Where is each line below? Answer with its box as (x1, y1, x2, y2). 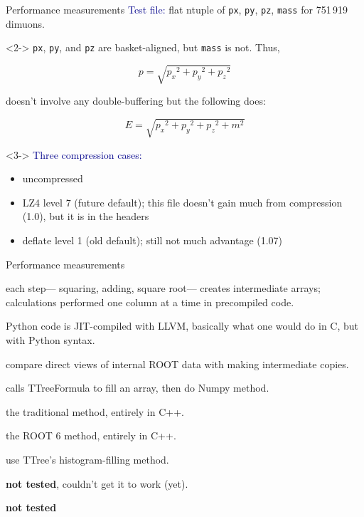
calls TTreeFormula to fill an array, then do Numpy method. (6, 380, 269, 395)
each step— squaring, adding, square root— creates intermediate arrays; (6, 281, 321, 296)
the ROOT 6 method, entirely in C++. (6, 428, 176, 443)
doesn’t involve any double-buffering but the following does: (6, 93, 266, 108)
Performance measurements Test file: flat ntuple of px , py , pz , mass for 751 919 (6, 2, 348, 16)
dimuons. (6, 16, 45, 31)
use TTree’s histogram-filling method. (6, 451, 169, 466)
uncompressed (22, 171, 83, 186)
